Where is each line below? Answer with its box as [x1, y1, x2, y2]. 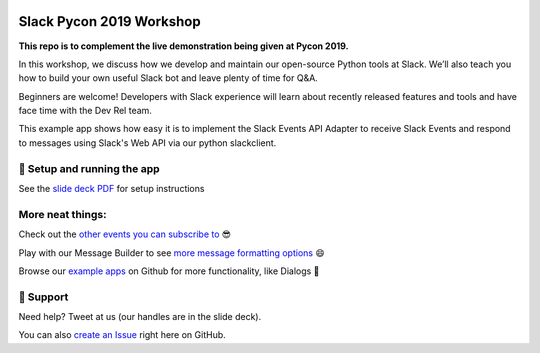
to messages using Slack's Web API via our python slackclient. [18, 136, 277, 149]
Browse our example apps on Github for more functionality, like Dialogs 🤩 [18, 265, 320, 277]
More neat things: [18, 207, 107, 221]
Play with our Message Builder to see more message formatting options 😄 [18, 246, 325, 259]
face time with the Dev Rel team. [18, 105, 152, 117]
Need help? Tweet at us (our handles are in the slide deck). [18, 311, 262, 323]
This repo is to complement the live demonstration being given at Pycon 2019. [18, 40, 349, 52]
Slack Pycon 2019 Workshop [18, 13, 201, 30]
